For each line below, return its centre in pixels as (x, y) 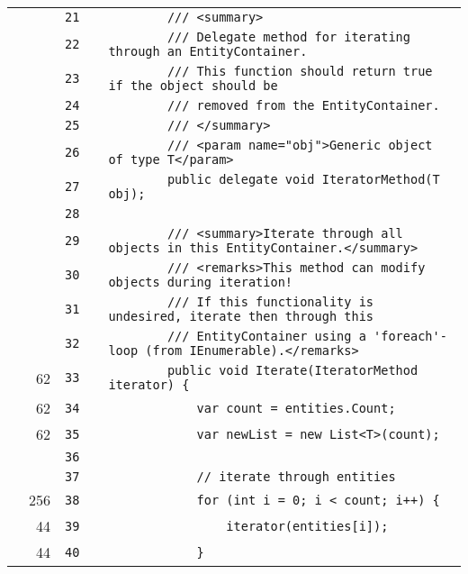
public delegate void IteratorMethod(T (303, 179)
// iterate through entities (296, 477)
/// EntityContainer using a (266, 336)
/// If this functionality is (270, 302)
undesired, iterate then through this (241, 316)
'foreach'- (410, 336)
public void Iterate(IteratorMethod (292, 370)
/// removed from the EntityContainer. (303, 105)
